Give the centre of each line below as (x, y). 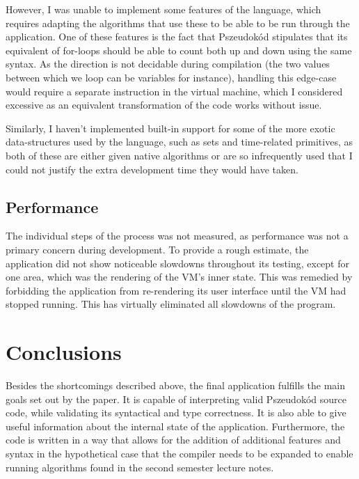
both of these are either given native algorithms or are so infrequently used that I (179, 155)
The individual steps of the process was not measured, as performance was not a (177, 236)
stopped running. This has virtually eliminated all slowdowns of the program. (171, 304)
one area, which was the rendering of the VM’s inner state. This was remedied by (179, 277)
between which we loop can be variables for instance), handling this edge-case (171, 77)
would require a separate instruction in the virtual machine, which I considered (174, 91)
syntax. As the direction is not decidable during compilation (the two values (168, 64)
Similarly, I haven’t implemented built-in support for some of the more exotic (170, 128)
